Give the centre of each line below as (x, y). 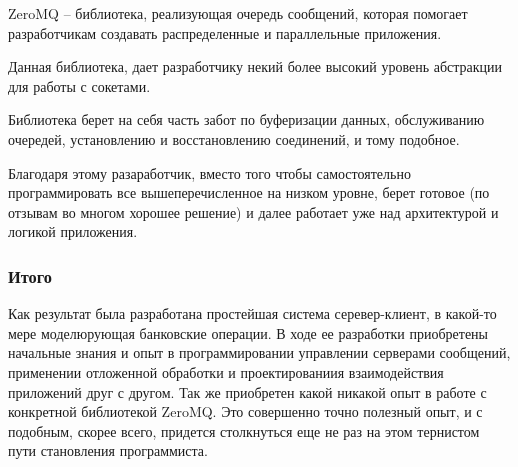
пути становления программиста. (108, 450)
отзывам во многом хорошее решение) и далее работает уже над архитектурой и (253, 211)
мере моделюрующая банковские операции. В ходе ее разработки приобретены (248, 332)
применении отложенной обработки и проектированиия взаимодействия (226, 371)
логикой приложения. (73, 231)
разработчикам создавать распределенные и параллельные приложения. (225, 32)
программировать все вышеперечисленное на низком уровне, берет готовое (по (249, 192)
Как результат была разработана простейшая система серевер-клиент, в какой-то (252, 313)
